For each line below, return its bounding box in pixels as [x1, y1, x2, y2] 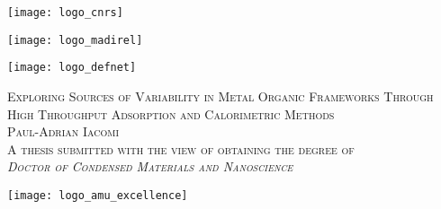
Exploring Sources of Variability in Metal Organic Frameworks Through [7, 86, 434, 105]
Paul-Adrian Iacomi [7, 122, 119, 141]
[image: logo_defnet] [7, 61, 137, 74]
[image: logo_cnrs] [7, 6, 123, 19]
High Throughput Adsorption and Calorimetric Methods [7, 104, 335, 123]
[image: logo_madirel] [7, 33, 143, 47]
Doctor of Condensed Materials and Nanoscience [7, 157, 293, 176]
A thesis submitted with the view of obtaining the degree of [7, 139, 355, 158]
